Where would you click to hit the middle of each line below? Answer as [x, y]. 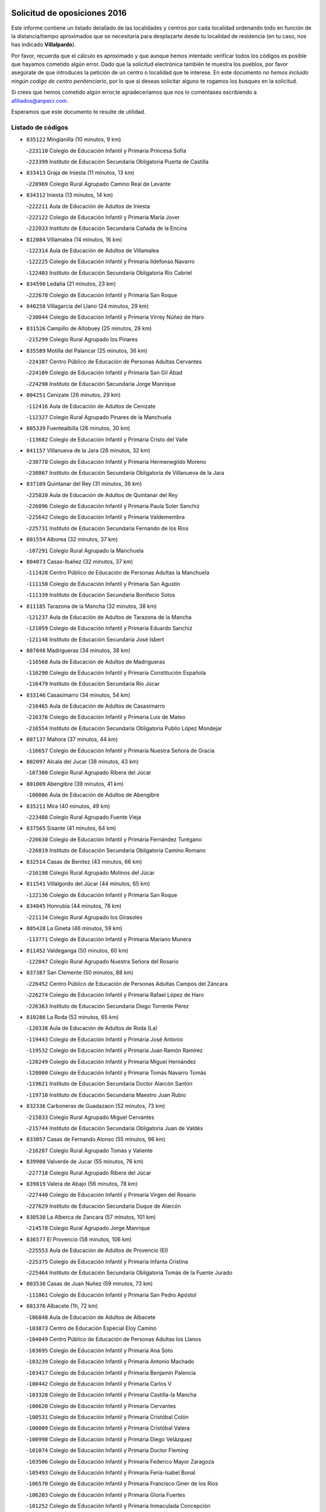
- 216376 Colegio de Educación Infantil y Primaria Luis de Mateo [106, 717]
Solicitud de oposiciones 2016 [69, 13]
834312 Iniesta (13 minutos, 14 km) [70, 195]
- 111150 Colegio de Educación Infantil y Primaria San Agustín [103, 584]
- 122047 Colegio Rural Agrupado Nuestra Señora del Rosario [103, 962]
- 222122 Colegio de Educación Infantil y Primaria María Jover [103, 217]
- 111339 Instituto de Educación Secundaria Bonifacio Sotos [101, 595]
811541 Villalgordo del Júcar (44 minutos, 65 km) [88, 884]
